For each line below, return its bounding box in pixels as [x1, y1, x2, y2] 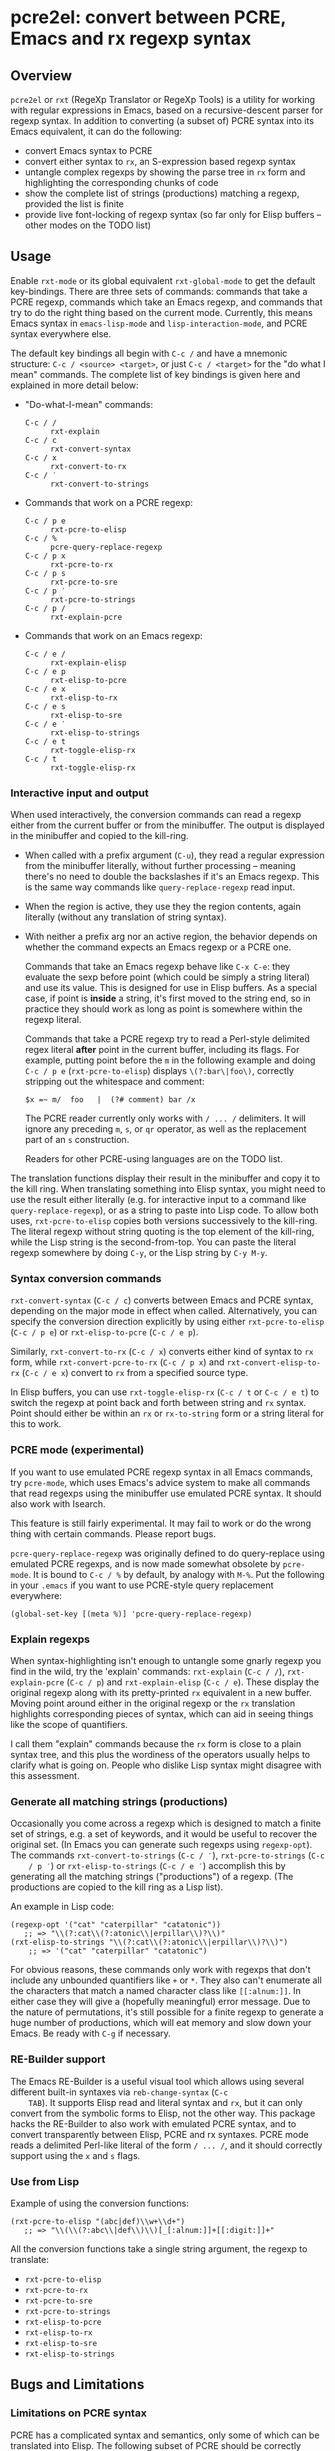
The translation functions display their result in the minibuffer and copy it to [10, 1172, 321, 1185]
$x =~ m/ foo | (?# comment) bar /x [24, 1095, 196, 1105]
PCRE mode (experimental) [10, 1443, 145, 1457]
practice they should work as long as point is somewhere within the [24, 1003, 303, 1015]
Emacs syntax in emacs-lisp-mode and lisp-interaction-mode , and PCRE [10, 317, 308, 329]
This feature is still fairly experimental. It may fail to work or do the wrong [10, 1517, 312, 1529]
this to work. [10, 1418, 62, 1430]
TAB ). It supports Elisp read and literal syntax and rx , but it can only [28, 2096, 303, 2108]
